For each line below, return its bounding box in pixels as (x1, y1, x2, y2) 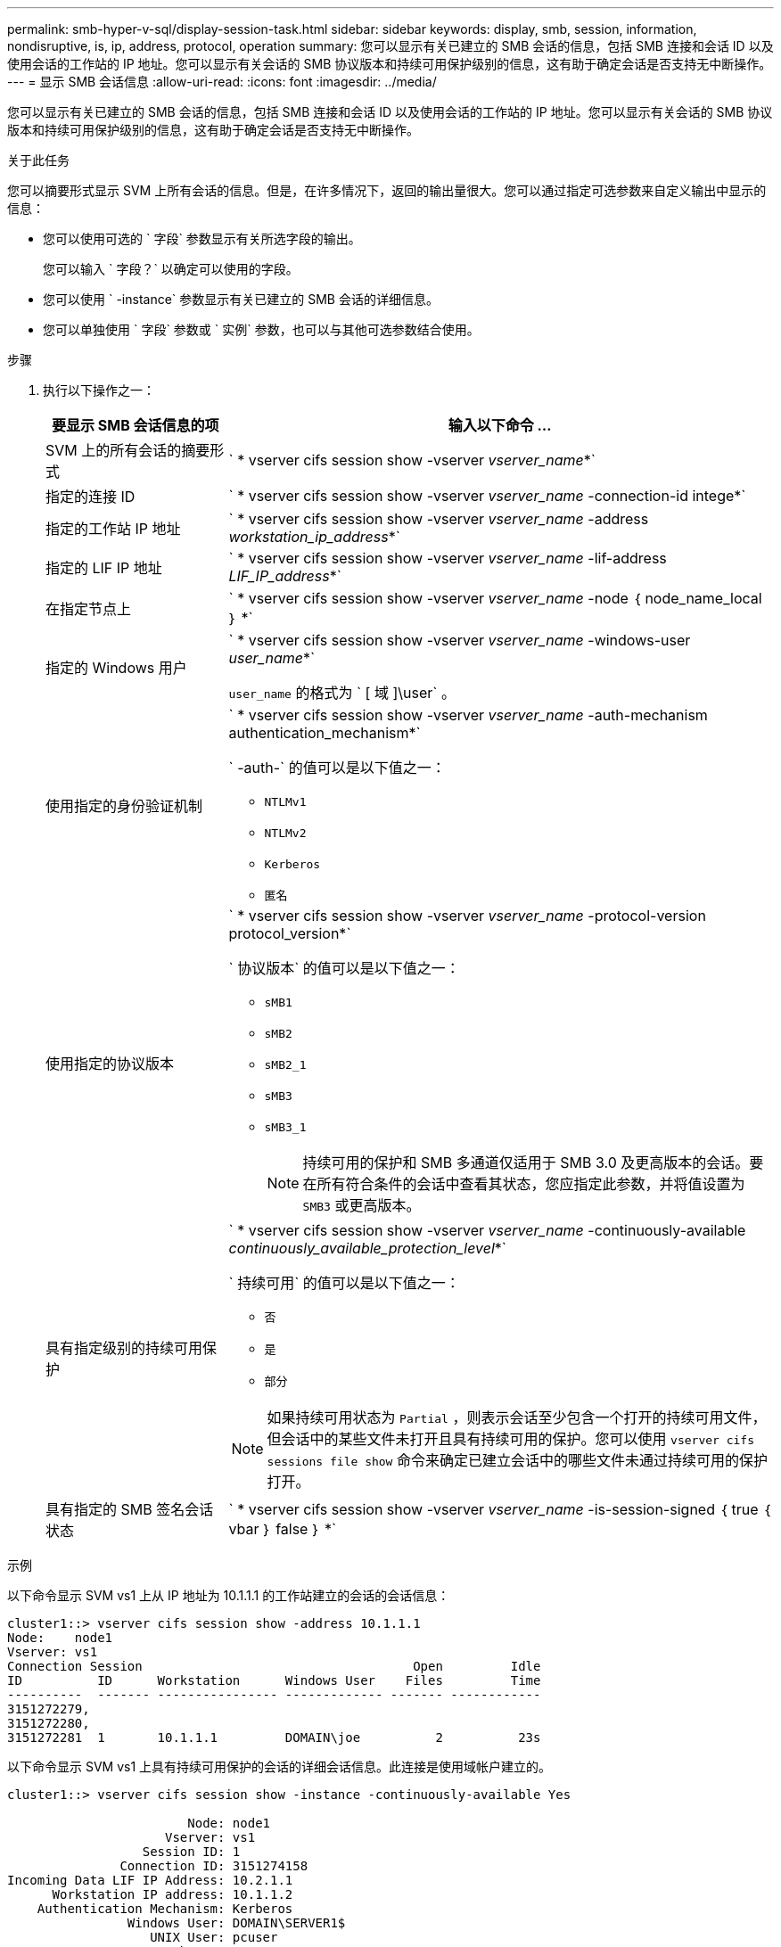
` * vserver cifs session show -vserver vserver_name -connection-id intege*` (228, 487, 746, 505)
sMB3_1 (264, 1121, 307, 1134)
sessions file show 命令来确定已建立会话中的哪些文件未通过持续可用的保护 (267, 1451, 768, 1469)
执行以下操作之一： (43, 382, 155, 398)
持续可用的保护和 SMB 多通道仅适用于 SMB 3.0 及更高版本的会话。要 (302, 1154, 764, 1171)
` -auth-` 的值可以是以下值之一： (228, 759, 446, 776)
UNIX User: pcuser (150, 1930, 278, 1944)
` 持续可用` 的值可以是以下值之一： (228, 1274, 460, 1292)
